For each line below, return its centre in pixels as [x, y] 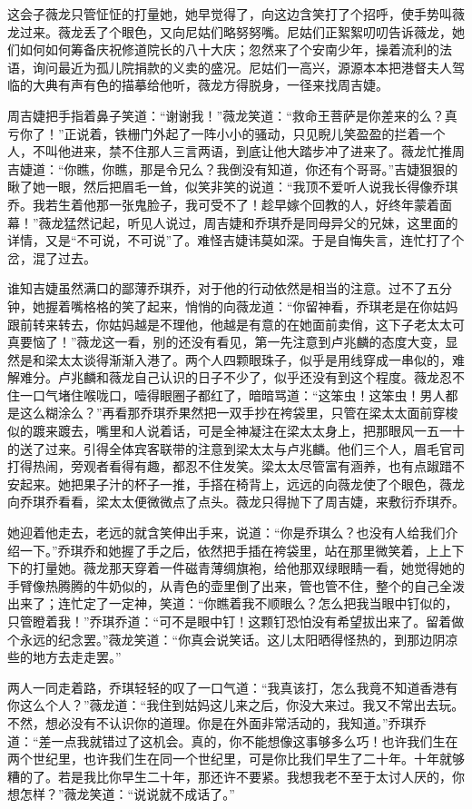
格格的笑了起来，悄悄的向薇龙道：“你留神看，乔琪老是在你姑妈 [270, 306]
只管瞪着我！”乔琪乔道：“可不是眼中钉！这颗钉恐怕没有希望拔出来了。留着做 [236, 621]
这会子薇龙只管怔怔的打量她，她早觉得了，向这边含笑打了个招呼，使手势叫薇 [236, 14]
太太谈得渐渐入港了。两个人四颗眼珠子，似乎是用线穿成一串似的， [255, 359]
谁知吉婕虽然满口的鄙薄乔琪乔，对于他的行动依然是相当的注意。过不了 [217, 288]
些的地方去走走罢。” [64, 657]
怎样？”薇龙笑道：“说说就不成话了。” [127, 794]
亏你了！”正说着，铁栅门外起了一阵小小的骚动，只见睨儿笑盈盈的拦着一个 [226, 133]
